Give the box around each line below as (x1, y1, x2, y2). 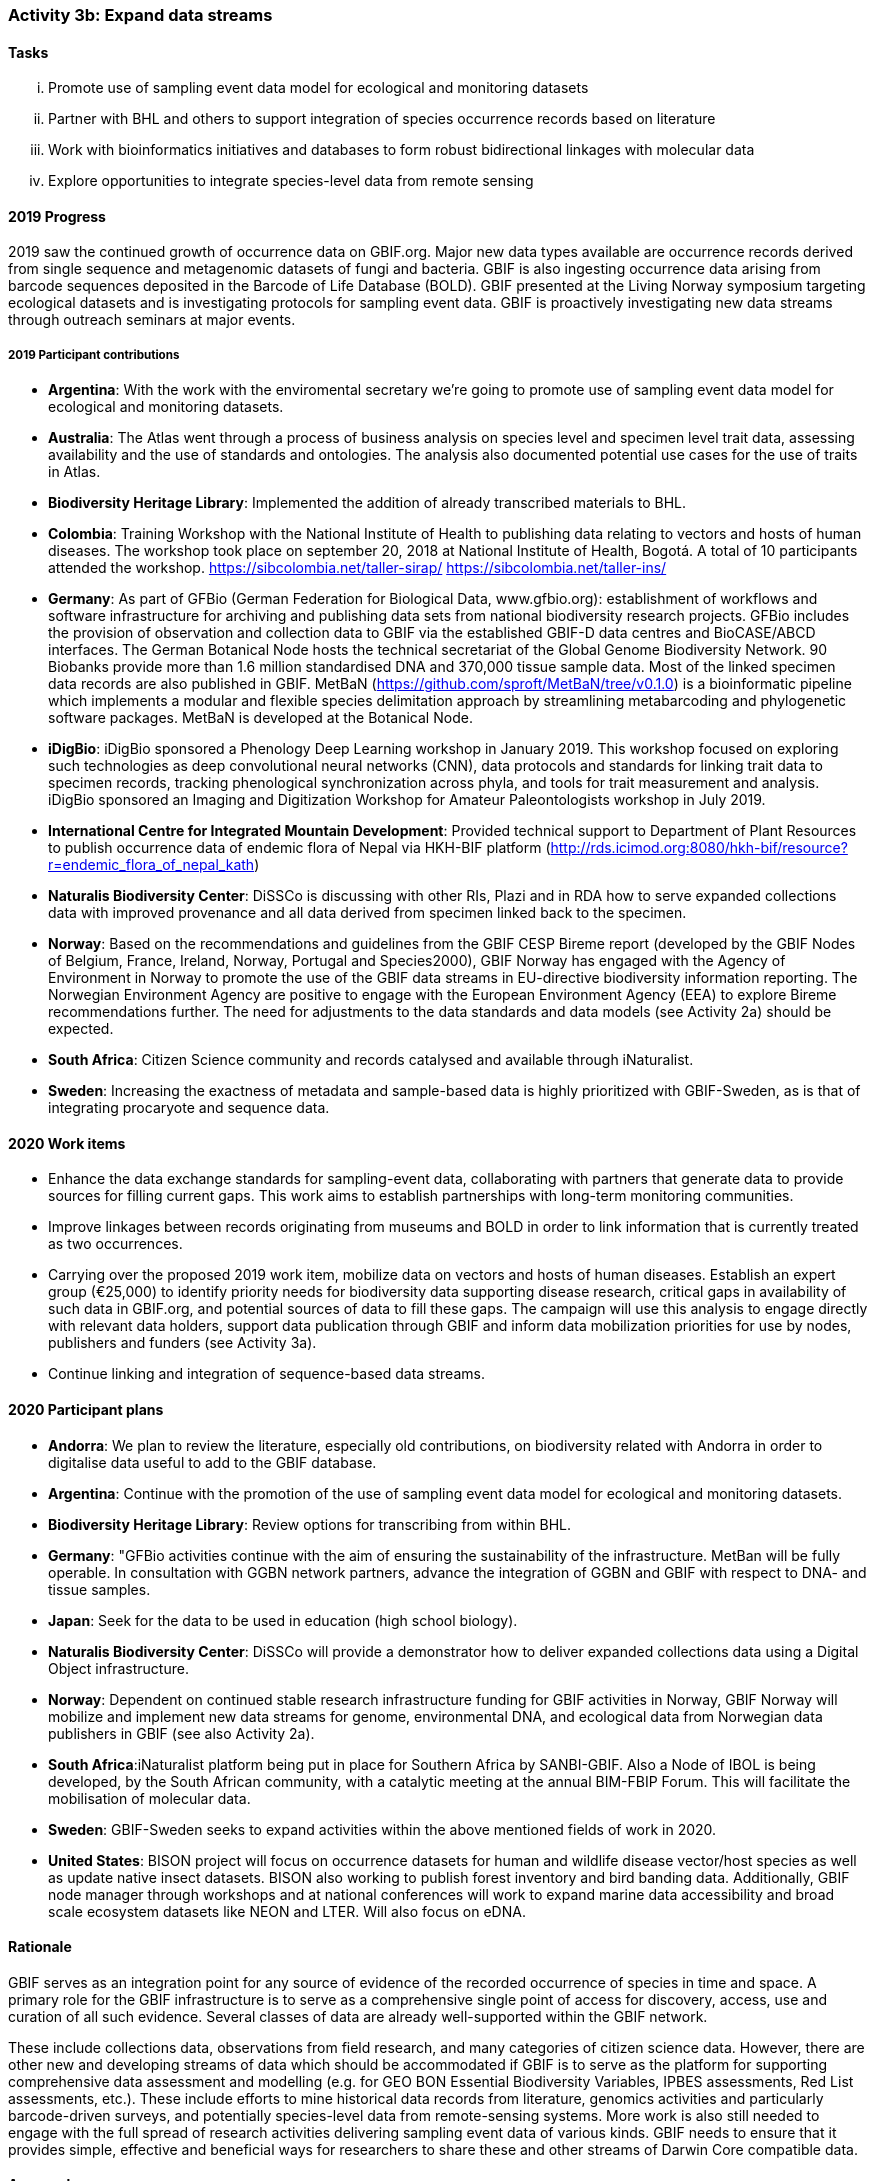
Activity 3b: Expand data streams (8, 5, 273, 25)
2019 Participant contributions (8, 347, 180, 362)
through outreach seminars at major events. (8, 311, 296, 329)
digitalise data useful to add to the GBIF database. (48, 1453, 377, 1471)
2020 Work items (8, 1134, 126, 1152)
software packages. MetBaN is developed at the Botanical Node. (48, 709, 473, 727)
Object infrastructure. (48, 1659, 189, 1677)
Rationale (8, 1938, 72, 1956)
